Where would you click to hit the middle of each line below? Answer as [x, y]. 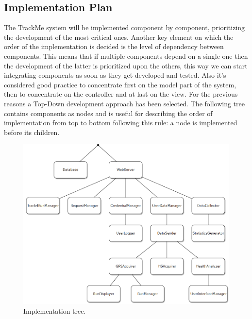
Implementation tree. [55, 311]
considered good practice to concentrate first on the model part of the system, [120, 84]
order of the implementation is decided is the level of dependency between [114, 46]
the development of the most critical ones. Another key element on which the [119, 37]
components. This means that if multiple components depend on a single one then [126, 56]
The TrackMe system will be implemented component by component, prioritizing [125, 27]
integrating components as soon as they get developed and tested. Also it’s [115, 75]
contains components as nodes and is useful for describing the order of [108, 113]
